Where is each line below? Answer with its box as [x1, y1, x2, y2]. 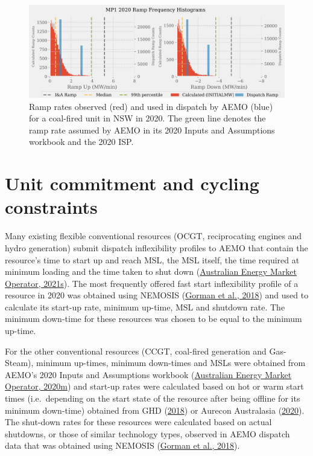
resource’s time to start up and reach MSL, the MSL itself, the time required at [5, 253, 300, 266]
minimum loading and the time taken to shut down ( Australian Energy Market [5, 265, 297, 278]
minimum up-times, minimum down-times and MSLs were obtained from [36, 356, 306, 369]
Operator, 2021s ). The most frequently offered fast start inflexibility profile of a [5, 277, 299, 289]
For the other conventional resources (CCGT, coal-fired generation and [5, 344, 267, 357]
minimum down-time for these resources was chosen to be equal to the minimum [5, 312, 302, 325]
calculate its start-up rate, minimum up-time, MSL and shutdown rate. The [5, 300, 285, 313]
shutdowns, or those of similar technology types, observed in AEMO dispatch [5, 427, 290, 440]
